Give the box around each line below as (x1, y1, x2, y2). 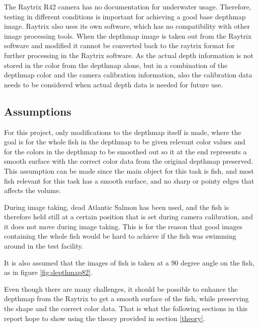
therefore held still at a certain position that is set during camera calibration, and (4, 211, 253, 222)
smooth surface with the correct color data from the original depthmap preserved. (4, 156, 254, 166)
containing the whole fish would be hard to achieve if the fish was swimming (4, 231, 236, 241)
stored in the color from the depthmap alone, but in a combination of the (4, 60, 228, 70)
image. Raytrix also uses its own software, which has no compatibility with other (4, 21, 250, 31)
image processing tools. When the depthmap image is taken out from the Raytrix (4, 30, 252, 41)
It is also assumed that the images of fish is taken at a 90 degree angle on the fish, (4, 257, 255, 267)
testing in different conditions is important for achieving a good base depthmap (4, 11, 246, 21)
